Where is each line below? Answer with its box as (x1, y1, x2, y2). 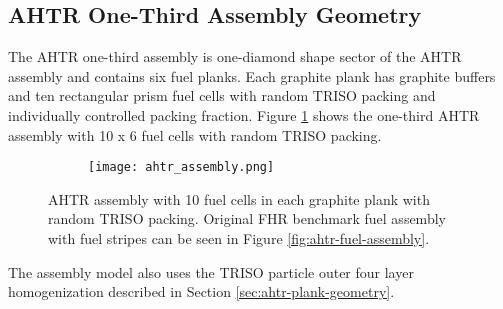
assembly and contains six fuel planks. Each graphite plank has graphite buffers (8, 65, 496, 86)
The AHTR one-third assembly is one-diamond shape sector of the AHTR (8, 46, 462, 67)
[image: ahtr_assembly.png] (88, 160, 275, 175)
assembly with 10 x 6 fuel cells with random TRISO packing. (8, 124, 382, 145)
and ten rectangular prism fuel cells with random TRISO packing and (8, 85, 436, 106)
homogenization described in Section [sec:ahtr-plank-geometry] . (8, 281, 395, 302)
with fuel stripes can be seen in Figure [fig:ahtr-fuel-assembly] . (48, 228, 430, 249)
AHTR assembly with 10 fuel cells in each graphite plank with (48, 188, 430, 209)
